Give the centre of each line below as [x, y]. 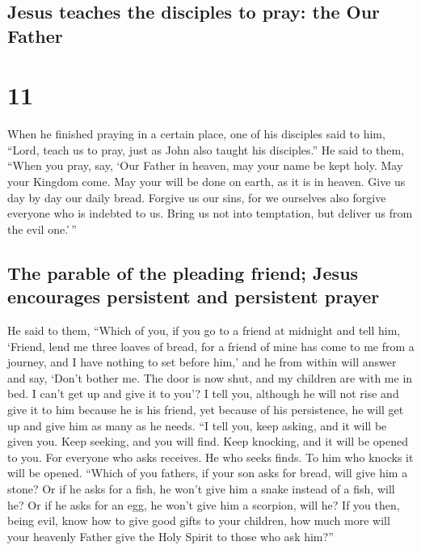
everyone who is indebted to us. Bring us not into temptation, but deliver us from [210, 213]
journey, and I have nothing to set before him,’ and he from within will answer [202, 362]
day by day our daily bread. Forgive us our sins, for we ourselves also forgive [197, 197]
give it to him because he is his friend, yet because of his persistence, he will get [206, 410]
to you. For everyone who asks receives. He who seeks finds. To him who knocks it [210, 457]
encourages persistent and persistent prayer [194, 296]
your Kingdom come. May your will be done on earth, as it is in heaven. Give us [206, 182]
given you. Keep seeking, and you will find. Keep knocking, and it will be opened [208, 441]
